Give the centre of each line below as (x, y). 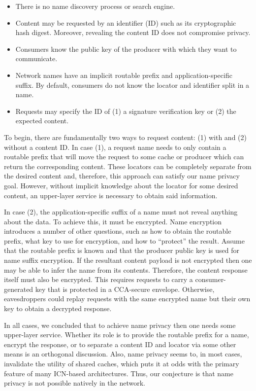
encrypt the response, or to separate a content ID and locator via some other (120, 344)
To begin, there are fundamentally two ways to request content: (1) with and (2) (125, 137)
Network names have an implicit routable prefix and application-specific (124, 75)
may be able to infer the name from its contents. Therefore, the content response (126, 269)
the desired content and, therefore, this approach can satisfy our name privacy (122, 176)
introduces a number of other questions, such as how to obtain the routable (118, 231)
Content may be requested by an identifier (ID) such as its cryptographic (126, 22)
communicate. (36, 58)
